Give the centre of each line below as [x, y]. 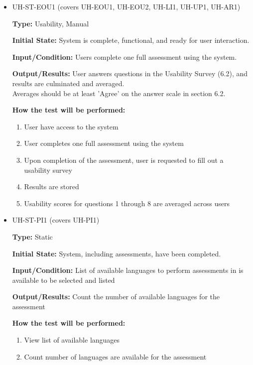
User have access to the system [71, 126]
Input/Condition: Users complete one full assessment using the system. [125, 57]
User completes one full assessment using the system [104, 143]
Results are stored [52, 186]
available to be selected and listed [63, 280]
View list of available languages [72, 340]
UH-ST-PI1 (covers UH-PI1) [56, 220]
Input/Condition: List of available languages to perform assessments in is [128, 270]
